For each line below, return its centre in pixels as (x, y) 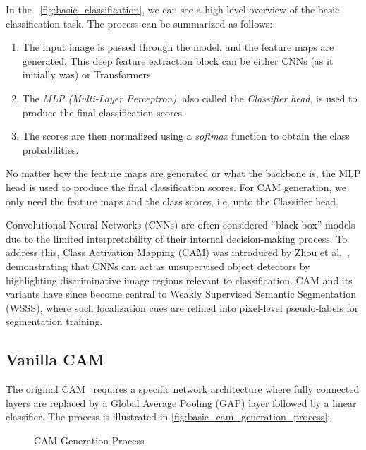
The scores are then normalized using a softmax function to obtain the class (186, 136)
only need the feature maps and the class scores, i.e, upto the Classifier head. (172, 201)
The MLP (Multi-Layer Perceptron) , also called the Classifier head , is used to (190, 98)
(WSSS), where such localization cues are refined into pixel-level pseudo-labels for (182, 307)
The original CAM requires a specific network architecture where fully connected (183, 389)
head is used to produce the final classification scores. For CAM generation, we (176, 187)
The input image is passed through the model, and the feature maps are (178, 47)
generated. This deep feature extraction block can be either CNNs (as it (178, 60)
